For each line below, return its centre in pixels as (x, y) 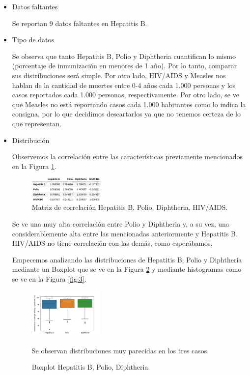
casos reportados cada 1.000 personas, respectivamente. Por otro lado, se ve (125, 95)
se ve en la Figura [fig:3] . (49, 279)
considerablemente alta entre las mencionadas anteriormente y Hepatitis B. (125, 233)
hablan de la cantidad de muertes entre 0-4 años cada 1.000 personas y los (124, 85)
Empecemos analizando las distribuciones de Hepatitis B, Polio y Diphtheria (127, 259)
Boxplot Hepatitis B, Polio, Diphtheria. (91, 367)
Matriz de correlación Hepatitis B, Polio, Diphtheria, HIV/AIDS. (130, 207)
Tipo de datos (33, 40)
